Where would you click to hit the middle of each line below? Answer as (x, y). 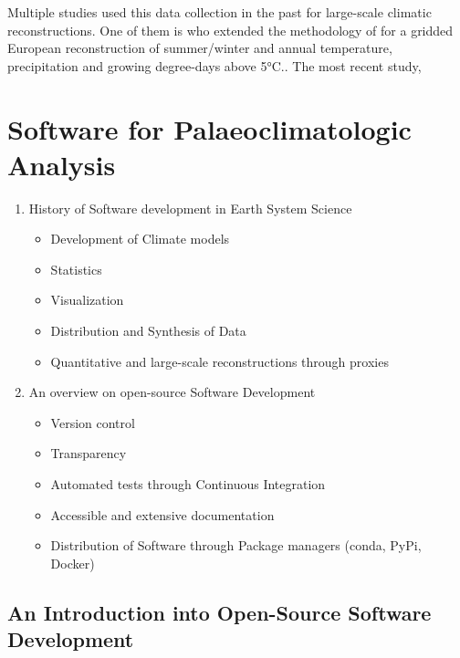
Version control (93, 422)
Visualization (87, 300)
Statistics (76, 269)
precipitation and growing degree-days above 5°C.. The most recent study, (214, 65)
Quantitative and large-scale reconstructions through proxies (220, 361)
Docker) (73, 563)
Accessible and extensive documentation (162, 514)
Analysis (62, 164)
